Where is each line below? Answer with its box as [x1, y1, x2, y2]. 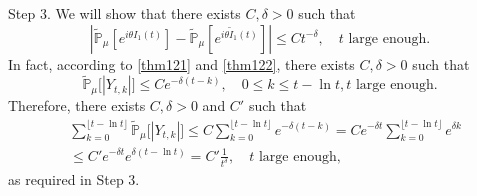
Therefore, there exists [8, 95, 146, 116]
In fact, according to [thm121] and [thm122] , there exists [8, 53, 355, 74]
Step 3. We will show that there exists [8, 3, 241, 23]
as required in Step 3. [8, 169, 140, 190]
